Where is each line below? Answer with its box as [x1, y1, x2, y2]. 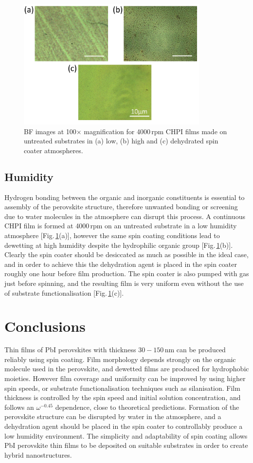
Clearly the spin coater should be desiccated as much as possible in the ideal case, [4, 249, 249, 260]
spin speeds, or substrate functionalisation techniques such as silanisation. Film [4, 382, 240, 393]
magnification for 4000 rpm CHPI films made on [84, 126, 227, 136]
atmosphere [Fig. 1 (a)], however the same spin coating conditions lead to [4, 230, 220, 241]
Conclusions [4, 316, 86, 336]
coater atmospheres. [24, 145, 83, 155]
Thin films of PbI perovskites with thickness [4, 344, 136, 355]
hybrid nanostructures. [4, 449, 72, 460]
